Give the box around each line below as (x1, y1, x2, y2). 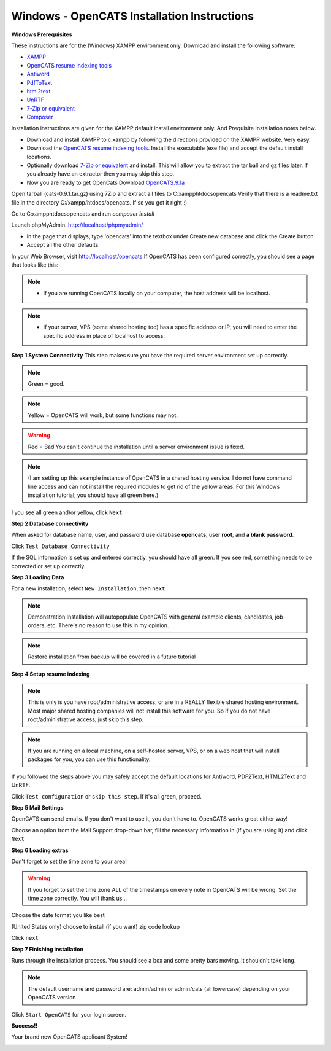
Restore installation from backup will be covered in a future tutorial (28, 653, 196, 660)
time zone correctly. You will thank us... (28, 894, 127, 902)
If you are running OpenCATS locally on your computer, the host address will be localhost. (43, 289, 270, 297)
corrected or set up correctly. (11, 562, 86, 569)
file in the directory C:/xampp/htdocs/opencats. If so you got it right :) (11, 198, 188, 206)
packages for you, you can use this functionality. (28, 756, 151, 763)
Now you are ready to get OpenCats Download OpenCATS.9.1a (26, 179, 185, 186)
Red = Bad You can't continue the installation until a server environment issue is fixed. (28, 443, 245, 450)
